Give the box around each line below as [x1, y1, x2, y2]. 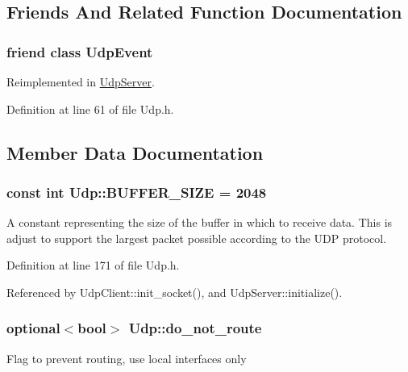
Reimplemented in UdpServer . [6, 73, 155, 90]
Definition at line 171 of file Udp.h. [6, 257, 180, 274]
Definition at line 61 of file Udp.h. [6, 100, 174, 117]
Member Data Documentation [6, 140, 264, 165]
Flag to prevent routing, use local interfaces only [6, 349, 247, 366]
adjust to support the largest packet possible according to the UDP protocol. [6, 229, 387, 246]
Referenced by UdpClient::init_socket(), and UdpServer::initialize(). [6, 283, 343, 300]
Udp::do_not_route [128, 318, 262, 338]
